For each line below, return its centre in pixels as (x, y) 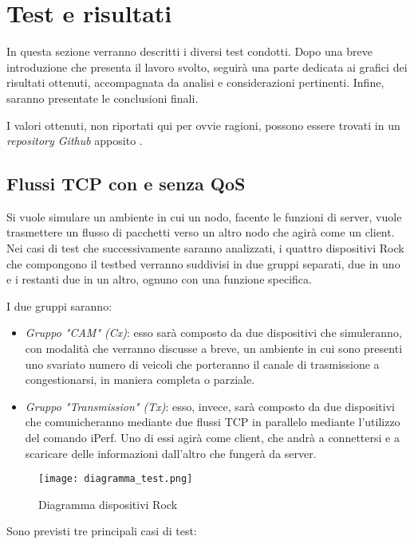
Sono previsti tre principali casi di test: (102, 531)
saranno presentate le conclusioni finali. (103, 98)
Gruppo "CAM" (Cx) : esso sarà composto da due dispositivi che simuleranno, (213, 333)
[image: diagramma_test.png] (116, 479)
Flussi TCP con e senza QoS (126, 184)
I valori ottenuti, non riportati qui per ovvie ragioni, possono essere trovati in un (203, 125)
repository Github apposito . (75, 141)
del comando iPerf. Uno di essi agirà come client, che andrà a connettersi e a (212, 438)
